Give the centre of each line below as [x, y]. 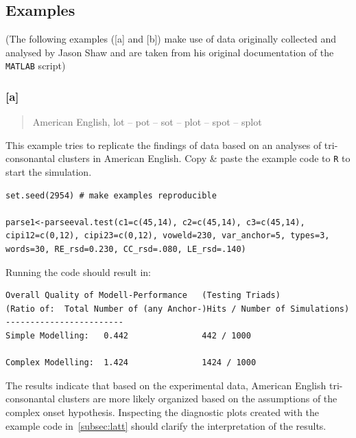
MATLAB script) [36, 66]
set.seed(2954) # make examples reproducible [111, 195]
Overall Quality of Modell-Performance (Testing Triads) [143, 296]
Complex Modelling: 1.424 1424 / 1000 [131, 363]
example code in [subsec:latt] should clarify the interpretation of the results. [166, 425]
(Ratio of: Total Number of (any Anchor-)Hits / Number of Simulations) [178, 309]
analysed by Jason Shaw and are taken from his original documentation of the [170, 52]
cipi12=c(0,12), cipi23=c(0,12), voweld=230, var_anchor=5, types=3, [168, 236]
